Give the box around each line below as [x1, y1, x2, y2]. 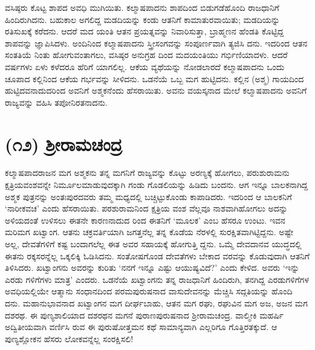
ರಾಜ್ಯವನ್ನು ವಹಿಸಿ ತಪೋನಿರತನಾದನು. [5, 96, 108, 108]
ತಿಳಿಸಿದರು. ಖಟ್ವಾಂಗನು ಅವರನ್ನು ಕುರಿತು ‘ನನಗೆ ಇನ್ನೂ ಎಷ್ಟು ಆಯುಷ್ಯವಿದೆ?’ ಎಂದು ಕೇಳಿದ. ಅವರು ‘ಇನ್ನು [5, 261, 300, 274]
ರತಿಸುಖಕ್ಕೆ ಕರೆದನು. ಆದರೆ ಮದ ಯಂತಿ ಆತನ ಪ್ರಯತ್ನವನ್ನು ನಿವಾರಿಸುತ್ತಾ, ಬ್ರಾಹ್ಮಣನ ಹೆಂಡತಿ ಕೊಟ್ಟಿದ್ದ [5, 25, 284, 37]
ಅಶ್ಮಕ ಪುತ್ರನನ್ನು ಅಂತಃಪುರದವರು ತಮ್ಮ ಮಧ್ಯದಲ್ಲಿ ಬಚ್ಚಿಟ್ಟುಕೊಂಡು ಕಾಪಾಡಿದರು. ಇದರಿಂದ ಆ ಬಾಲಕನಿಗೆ [5, 190, 292, 203]
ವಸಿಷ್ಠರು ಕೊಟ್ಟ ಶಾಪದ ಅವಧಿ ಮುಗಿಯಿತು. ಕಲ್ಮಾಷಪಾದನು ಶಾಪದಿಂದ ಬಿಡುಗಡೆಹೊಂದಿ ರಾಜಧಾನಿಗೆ [5, 1, 279, 13]
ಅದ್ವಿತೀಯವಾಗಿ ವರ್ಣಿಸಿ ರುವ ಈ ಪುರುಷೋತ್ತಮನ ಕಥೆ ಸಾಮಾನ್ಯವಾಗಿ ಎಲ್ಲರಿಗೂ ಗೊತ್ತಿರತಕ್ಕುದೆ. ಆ [5, 320, 278, 333]
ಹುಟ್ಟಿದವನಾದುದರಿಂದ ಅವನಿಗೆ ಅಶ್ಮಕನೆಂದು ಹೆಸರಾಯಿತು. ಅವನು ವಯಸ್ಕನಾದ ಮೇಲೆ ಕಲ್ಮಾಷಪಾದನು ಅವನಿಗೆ [5, 84, 307, 97]
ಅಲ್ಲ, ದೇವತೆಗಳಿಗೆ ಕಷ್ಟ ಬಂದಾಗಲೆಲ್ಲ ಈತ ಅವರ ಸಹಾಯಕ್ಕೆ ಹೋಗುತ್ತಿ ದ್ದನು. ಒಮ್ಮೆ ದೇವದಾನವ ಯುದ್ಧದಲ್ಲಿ [5, 238, 302, 250]
